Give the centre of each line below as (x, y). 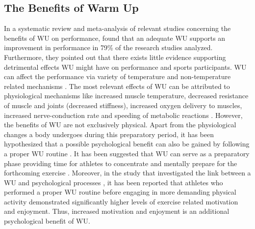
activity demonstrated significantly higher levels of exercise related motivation (121, 201)
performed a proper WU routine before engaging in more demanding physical (120, 192)
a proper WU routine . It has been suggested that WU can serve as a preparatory (127, 153)
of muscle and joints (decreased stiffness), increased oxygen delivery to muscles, (123, 105)
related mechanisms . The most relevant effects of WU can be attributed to (117, 86)
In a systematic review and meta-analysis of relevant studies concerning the (117, 28)
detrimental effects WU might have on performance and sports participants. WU (125, 67)
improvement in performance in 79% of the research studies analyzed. (108, 47)
